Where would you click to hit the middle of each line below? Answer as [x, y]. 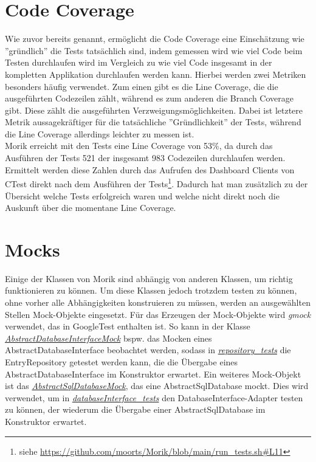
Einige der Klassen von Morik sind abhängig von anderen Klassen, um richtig [149, 278]
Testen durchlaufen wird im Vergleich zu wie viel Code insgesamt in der [139, 62]
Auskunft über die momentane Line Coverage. [91, 208]
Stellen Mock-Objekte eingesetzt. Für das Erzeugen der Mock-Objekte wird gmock [158, 314]
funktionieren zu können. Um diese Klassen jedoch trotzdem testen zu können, [151, 290]
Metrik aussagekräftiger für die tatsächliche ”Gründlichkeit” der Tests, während [153, 122]
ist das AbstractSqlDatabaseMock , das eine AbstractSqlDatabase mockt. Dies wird [157, 386]
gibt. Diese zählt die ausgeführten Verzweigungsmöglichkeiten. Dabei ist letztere [154, 110]
